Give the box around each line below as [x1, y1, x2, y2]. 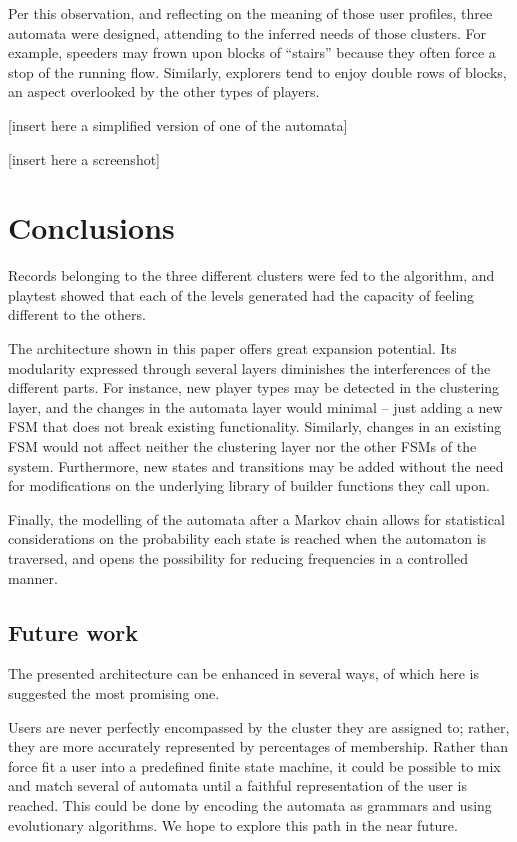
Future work [8, 616, 139, 647]
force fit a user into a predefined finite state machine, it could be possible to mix [8, 755, 501, 776]
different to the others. [8, 304, 146, 325]
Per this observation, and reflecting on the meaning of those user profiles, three [8, 3, 493, 23]
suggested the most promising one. [8, 682, 220, 703]
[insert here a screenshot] [8, 148, 160, 169]
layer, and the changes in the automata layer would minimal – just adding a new [8, 396, 503, 417]
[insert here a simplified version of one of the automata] [8, 114, 348, 135]
